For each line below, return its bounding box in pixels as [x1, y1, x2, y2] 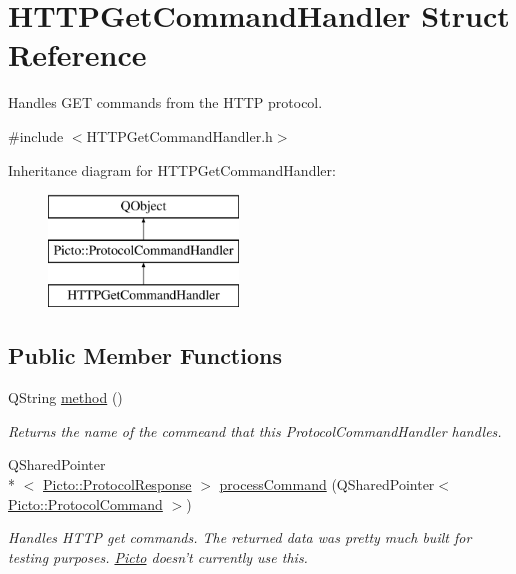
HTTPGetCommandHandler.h [86, 125, 273, 146]
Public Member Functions [8, 340, 282, 371]
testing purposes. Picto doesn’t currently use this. [8, 546, 308, 567]
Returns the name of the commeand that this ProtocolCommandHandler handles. [8, 420, 502, 441]
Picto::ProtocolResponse [43, 474, 192, 495]
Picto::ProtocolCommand [8, 493, 163, 514]
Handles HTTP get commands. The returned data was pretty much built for [8, 527, 472, 548]
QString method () [8, 387, 123, 408]
